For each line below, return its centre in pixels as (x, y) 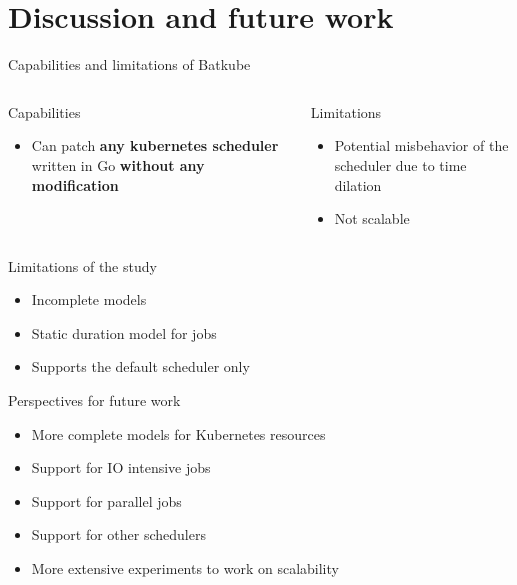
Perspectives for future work (94, 400)
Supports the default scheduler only (140, 366)
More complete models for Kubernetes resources (178, 433)
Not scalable (372, 218)
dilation (358, 184)
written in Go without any (118, 164)
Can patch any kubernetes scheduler (155, 145)
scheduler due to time (400, 164)
